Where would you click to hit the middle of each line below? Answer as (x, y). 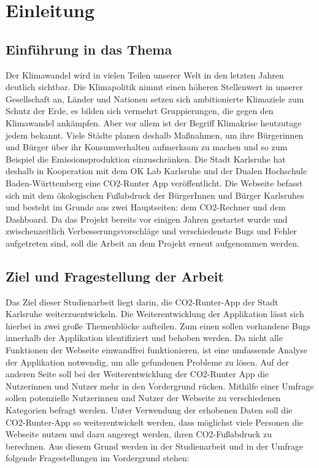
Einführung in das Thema (89, 49)
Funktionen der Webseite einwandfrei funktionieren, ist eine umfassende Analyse (156, 350)
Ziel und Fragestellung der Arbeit (115, 276)
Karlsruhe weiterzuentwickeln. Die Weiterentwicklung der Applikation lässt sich (155, 314)
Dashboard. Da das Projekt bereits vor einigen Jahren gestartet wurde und (147, 219)
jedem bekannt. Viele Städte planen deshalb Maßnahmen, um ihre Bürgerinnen (155, 135)
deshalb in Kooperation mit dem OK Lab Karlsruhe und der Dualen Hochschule (156, 171)
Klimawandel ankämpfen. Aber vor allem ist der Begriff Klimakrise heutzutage (154, 122)
